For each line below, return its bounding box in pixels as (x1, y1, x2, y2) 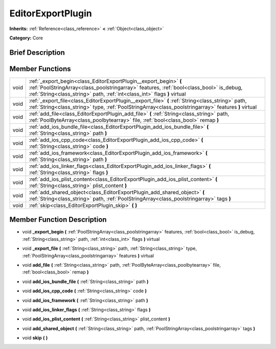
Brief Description (9, 48, 65, 57)
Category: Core (9, 35, 43, 41)
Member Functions (9, 64, 71, 73)
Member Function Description (9, 215, 107, 224)
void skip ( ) (22, 335, 48, 341)
